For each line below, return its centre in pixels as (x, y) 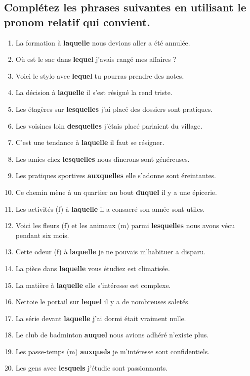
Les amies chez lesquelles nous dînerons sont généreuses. (103, 159)
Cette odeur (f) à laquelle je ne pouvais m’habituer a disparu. (111, 252)
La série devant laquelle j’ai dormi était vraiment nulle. (101, 318)
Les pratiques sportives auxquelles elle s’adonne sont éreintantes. (116, 175)
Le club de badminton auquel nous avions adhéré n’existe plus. (112, 335)
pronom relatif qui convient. (77, 22)
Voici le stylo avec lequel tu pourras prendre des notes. (100, 75)
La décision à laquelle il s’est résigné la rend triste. (94, 92)
